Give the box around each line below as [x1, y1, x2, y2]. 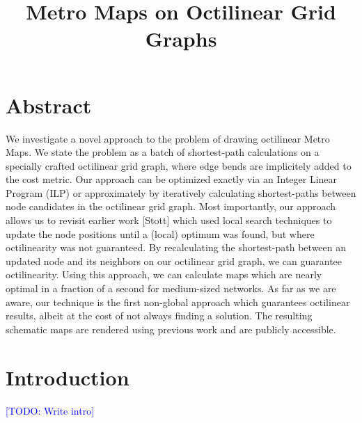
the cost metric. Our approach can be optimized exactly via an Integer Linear [6, 172, 338, 186]
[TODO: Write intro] [6, 403, 95, 417]
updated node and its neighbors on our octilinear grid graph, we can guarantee [6, 253, 343, 268]
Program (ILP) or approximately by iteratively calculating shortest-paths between [6, 185, 356, 200]
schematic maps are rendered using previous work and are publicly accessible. [6, 321, 336, 336]
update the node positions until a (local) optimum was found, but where [6, 226, 315, 241]
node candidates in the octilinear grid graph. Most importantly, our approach [6, 199, 336, 214]
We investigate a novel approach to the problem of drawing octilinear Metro [6, 131, 330, 145]
